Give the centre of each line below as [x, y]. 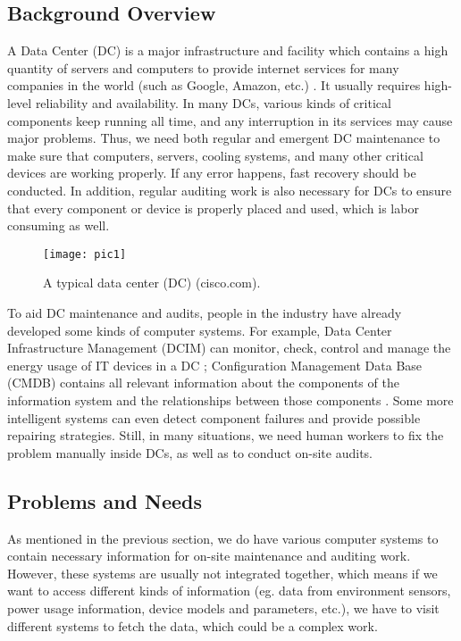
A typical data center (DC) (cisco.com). [152, 283]
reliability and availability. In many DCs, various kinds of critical [213, 102]
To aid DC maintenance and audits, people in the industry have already [205, 312]
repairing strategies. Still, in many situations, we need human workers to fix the [226, 435]
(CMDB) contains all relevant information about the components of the [203, 383]
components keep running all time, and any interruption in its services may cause [230, 120]
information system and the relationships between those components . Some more [230, 400]
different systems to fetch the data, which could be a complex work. [193, 625]
